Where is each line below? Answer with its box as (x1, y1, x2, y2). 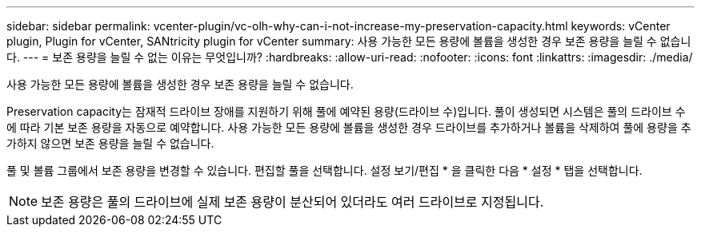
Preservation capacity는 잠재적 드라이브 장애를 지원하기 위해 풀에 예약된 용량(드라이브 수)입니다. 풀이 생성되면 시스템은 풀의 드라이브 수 (6, 105, 686, 118)
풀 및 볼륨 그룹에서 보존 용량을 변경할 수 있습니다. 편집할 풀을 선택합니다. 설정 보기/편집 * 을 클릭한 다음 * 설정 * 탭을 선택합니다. (6, 164, 643, 177)
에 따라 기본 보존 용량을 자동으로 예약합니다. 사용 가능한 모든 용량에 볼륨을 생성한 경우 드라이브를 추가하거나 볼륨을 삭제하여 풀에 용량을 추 (6, 120, 691, 134)
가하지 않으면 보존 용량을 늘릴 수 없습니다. (6, 136, 214, 150)
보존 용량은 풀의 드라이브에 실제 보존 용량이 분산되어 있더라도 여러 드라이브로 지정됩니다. (41, 194, 544, 210)
